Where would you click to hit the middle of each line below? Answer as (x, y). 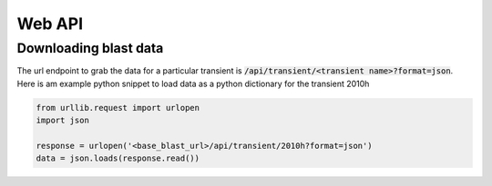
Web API (50, 24)
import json (63, 121)
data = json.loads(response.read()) (118, 158)
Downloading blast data (90, 48)
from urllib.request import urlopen (118, 108)
